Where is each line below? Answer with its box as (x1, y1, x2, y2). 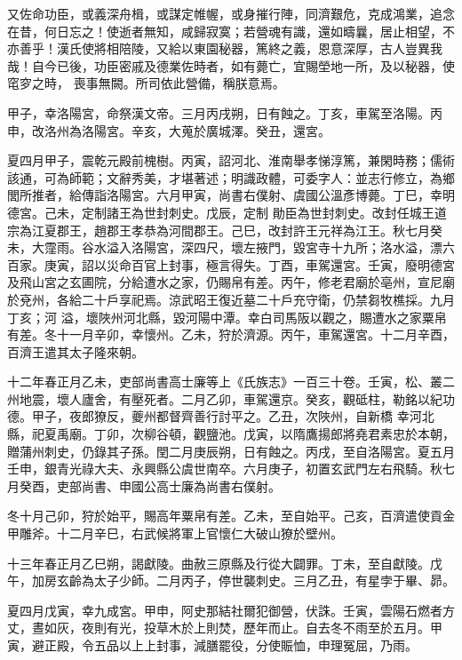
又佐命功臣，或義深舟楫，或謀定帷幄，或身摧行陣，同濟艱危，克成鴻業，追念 (7, 4, 455, 22)
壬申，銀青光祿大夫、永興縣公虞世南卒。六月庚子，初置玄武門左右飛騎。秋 (7, 459, 442, 478)
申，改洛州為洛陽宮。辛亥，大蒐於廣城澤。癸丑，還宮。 (7, 121, 331, 139)
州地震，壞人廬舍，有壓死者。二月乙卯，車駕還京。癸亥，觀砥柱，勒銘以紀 (7, 389, 442, 408)
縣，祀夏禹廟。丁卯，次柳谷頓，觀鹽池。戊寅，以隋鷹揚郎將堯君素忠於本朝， (7, 425, 455, 443)
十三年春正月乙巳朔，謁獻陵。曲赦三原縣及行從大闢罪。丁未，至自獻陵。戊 (7, 553, 442, 572)
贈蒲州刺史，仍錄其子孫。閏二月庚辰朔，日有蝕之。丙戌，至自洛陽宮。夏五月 (7, 441, 455, 460)
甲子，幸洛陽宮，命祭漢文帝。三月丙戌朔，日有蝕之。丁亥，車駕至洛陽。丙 (7, 103, 442, 122)
